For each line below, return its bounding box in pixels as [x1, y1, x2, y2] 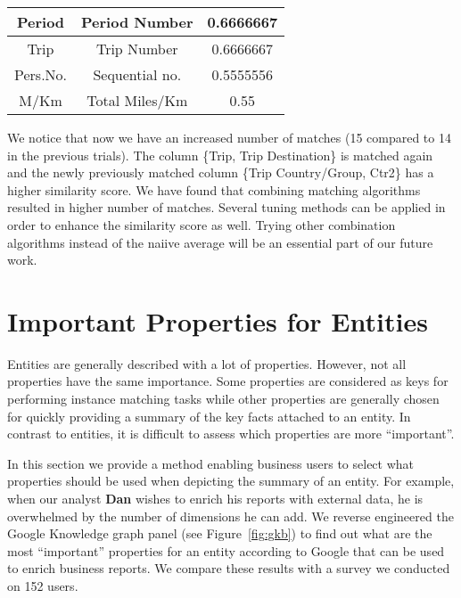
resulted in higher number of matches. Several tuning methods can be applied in [7, 198, 446, 217]
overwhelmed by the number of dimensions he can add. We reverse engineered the [7, 506, 454, 525]
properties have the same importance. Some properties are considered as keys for [7, 372, 449, 390]
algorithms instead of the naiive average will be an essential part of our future [7, 233, 433, 251]
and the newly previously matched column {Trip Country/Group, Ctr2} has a [7, 163, 434, 182]
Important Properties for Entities [7, 302, 428, 339]
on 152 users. [7, 577, 78, 594]
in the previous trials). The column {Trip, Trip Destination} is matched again [7, 145, 433, 164]
